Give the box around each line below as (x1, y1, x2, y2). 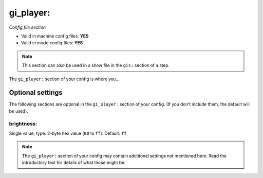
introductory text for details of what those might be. (22, 160, 126, 165)
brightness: (9, 120, 38, 127)
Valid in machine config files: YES (21, 33, 89, 39)
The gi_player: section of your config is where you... (9, 76, 120, 82)
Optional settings (9, 89, 63, 97)
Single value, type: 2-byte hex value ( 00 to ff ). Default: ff (9, 130, 127, 136)
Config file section (9, 24, 46, 30)
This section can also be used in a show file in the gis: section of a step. (22, 62, 170, 68)
